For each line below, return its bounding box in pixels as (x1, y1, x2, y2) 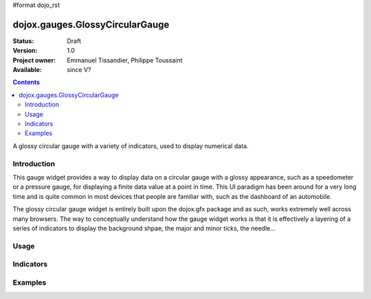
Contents (12, 78, 41, 86)
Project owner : (12, 56, 56, 64)
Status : (12, 36, 34, 45)
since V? (67, 66, 91, 74)
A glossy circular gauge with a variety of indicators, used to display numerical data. (12, 141, 249, 150)
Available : (12, 66, 43, 74)
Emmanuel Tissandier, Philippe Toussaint (67, 56, 183, 64)
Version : (12, 47, 38, 55)
